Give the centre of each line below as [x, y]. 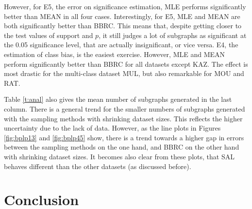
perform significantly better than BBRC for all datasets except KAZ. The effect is [126, 64]
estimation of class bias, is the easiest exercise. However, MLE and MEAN [115, 54]
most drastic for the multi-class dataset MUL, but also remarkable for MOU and [124, 73]
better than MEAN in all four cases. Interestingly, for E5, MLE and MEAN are [122, 16]
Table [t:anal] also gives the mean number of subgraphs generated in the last [118, 99]
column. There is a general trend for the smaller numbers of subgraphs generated [125, 108]
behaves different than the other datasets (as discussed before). [98, 166]
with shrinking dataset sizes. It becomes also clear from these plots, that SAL [119, 156]
